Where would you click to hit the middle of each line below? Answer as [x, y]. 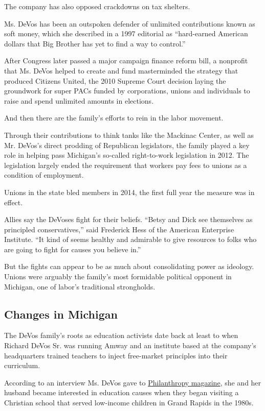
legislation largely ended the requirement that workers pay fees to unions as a [126, 165]
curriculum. [22, 365]
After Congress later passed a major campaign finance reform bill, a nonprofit [126, 61]
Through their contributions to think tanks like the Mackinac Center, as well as [129, 135]
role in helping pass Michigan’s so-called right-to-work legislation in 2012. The [127, 155]
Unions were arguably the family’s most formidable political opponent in [118, 276]
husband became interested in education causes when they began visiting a [122, 392]
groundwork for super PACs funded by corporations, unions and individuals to [127, 91]
